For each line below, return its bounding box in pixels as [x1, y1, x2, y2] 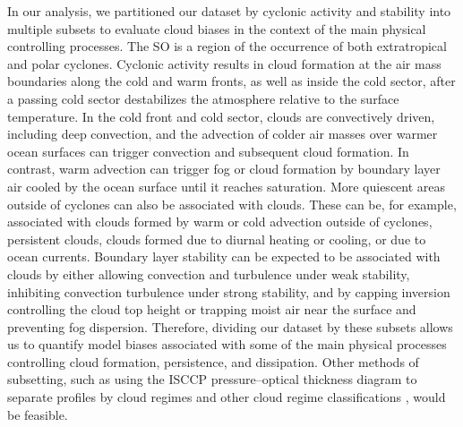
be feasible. [7, 405, 68, 423]
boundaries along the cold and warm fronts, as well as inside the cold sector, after [7, 72, 456, 90]
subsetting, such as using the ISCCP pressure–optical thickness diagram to [7, 370, 417, 389]
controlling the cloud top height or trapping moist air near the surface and [7, 300, 416, 319]
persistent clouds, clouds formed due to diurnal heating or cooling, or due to [7, 229, 426, 248]
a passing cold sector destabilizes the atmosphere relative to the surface [7, 89, 399, 107]
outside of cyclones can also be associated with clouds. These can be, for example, [7, 194, 457, 213]
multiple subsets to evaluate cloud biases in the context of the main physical [7, 19, 426, 38]
